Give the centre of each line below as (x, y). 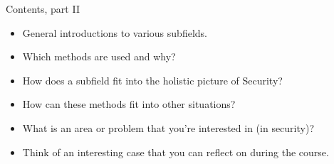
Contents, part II (43, 9)
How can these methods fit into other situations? (129, 104)
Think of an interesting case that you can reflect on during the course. (176, 152)
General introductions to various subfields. (115, 32)
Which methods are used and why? (99, 56)
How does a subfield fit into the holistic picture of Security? (152, 80)
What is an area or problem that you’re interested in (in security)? (168, 127)
